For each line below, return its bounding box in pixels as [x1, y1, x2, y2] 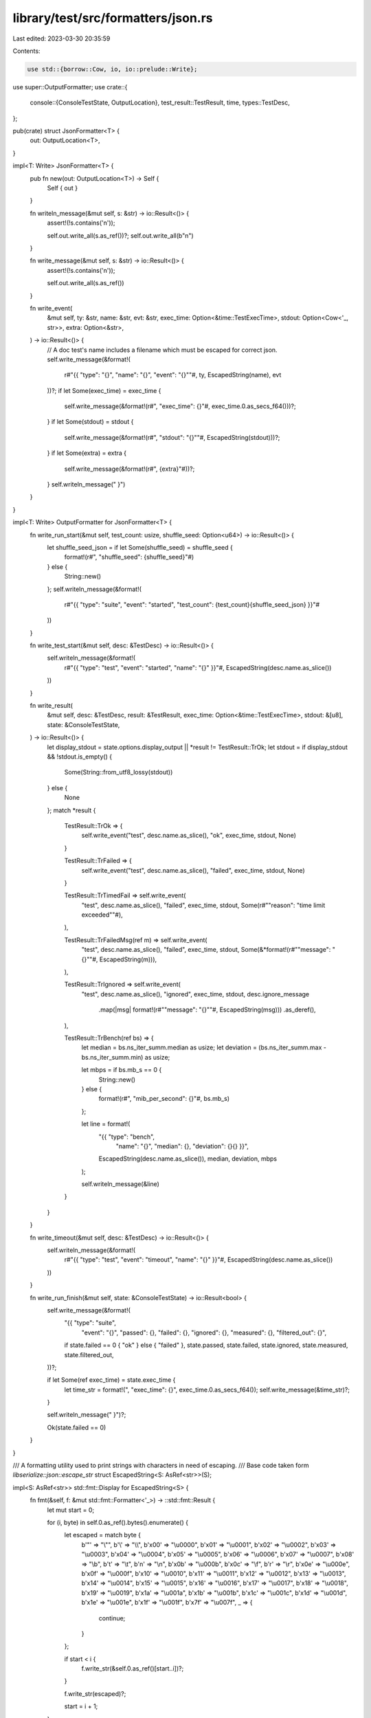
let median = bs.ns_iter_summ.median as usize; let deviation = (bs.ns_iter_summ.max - [81, 1043, 326, 1051]
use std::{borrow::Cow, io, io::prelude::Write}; [27, 65, 198, 73]
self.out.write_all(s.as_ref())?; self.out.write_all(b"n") [47, 231, 194, 240]
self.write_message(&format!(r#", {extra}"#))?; [64, 465, 195, 473]
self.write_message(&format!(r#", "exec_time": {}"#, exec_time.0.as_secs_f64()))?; [64, 402, 296, 410]
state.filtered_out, [64, 1350, 114, 1359]
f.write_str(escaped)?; [64, 1689, 126, 1697]
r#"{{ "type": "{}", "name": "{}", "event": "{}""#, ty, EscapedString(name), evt [64, 371, 282, 379]
